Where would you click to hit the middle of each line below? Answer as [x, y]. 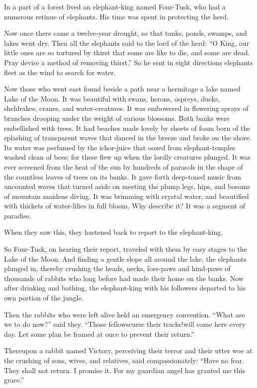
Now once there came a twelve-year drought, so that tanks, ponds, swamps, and [126, 33]
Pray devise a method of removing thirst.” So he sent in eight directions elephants [128, 62]
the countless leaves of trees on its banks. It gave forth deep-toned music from [123, 176]
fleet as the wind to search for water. [60, 72]
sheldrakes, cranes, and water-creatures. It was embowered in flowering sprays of [126, 108]
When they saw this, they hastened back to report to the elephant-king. [114, 232]
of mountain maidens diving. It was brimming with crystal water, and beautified [127, 196]
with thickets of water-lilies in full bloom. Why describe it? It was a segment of [125, 206]
